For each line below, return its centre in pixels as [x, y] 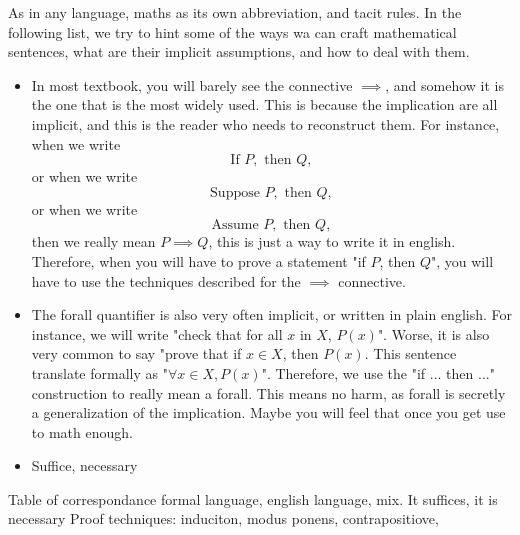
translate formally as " [99, 372]
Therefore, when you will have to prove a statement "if [198, 260]
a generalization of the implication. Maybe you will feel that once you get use [268, 412]
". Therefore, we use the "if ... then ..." [378, 372]
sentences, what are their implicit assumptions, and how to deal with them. [239, 51]
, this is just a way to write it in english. [332, 241]
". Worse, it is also [433, 333]
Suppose [235, 192]
